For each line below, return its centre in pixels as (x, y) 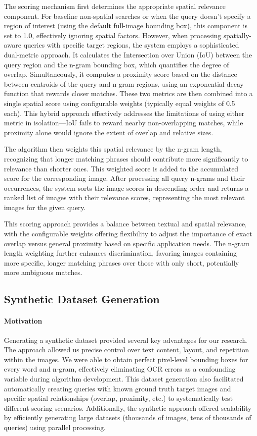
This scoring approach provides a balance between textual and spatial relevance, (126, 224)
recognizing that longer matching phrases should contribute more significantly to (126, 158)
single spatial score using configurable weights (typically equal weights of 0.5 (120, 103)
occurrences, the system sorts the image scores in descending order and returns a (126, 188)
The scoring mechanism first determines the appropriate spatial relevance (115, 6)
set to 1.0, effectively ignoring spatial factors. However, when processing (113, 35)
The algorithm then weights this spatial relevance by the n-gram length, (113, 149)
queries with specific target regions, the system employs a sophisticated (131, 45)
